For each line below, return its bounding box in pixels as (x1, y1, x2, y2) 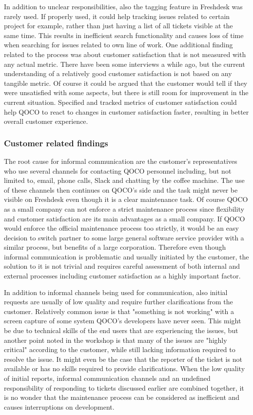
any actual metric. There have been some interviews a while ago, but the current (4, 59, 245, 69)
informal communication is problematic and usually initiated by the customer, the (4, 251, 249, 261)
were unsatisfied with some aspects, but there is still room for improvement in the (4, 87, 249, 98)
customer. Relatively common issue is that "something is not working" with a (4, 306, 234, 316)
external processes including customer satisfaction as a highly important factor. (4, 271, 241, 281)
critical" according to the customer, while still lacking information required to (4, 344, 235, 355)
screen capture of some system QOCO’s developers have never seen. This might (4, 316, 241, 326)
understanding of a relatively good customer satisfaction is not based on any (4, 68, 232, 79)
